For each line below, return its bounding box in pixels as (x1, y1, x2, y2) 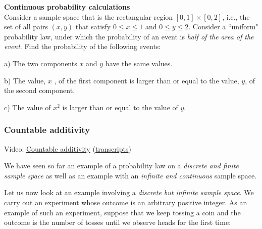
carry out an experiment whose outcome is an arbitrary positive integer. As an (4, 197, 247, 207)
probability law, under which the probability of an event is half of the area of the (4, 31, 254, 41)
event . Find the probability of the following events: (4, 41, 161, 52)
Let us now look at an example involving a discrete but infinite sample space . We (4, 187, 254, 198)
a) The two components (4, 58, 77, 68)
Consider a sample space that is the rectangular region (4, 11, 173, 22)
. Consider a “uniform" (188, 21, 258, 32)
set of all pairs (4, 21, 48, 32)
